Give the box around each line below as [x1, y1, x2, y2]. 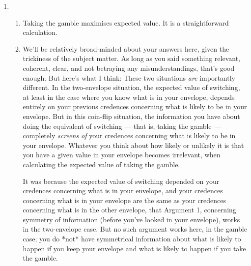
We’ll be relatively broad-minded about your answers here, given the [23, 43, 229, 54]
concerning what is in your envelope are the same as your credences [23, 195, 226, 205]
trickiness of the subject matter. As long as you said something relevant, [23, 53, 240, 63]
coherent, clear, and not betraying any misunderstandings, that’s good [23, 62, 235, 73]
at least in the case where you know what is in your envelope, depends [23, 91, 235, 102]
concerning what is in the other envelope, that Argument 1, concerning [23, 205, 236, 215]
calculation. [23, 27, 57, 37]
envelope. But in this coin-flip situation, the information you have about [23, 111, 240, 121]
